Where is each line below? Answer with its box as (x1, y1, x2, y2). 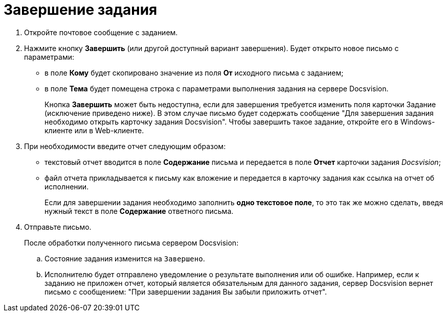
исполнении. (44, 182, 89, 191)
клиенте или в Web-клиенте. (44, 126, 144, 135)
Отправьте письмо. (24, 222, 92, 231)
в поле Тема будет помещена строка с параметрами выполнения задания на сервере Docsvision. (44, 84, 389, 93)
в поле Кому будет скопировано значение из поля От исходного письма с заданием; (44, 68, 344, 77)
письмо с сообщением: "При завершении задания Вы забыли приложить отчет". (44, 287, 327, 296)
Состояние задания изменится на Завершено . (44, 254, 205, 263)
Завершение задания (4, 1, 158, 18)
